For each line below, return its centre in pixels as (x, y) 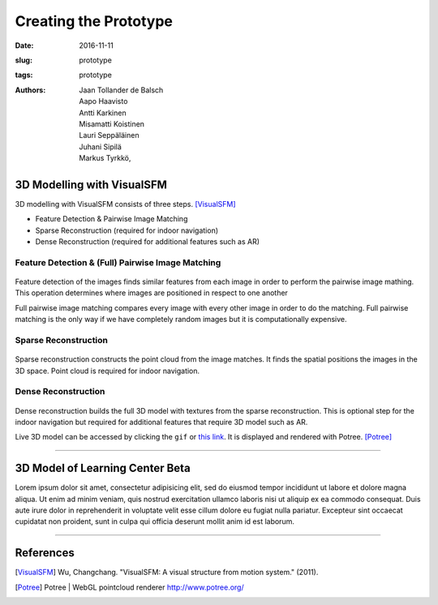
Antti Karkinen (103, 113)
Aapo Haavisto (103, 101)
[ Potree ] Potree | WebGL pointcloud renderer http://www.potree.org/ (129, 587)
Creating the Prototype (94, 21)
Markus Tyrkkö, (105, 158)
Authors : (30, 90)
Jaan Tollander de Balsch (121, 90)
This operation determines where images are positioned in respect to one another (151, 293)
